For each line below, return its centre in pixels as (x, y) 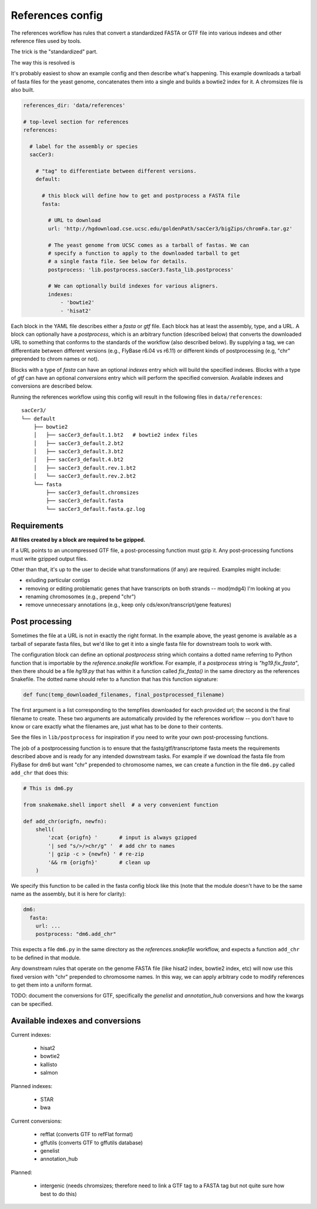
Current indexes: (31, 1035)
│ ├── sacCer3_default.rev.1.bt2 (85, 468)
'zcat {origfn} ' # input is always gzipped (122, 838)
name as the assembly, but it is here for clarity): (68, 894)
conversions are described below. (52, 386)
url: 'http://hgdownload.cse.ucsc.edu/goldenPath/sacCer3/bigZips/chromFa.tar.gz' (170, 228)
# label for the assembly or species (84, 146)
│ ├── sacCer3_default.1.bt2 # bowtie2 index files (115, 435)
